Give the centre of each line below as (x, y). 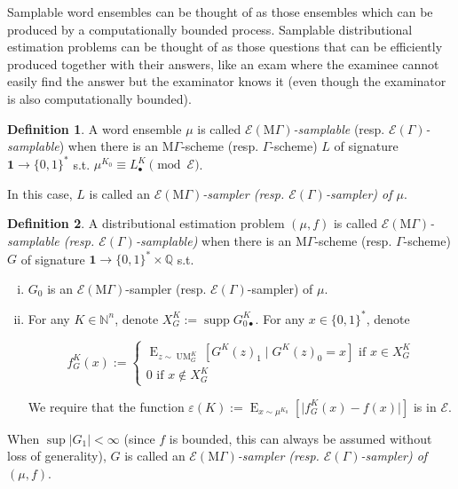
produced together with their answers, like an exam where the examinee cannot (223, 63)
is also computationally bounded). (99, 98)
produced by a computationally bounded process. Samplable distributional (210, 29)
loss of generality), (57, 456)
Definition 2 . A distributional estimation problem (146, 223)
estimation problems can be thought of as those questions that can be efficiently (225, 47)
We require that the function (106, 406)
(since (139, 438)
